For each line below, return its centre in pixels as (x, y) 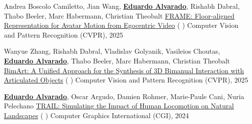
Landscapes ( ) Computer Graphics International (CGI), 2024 (97, 115)
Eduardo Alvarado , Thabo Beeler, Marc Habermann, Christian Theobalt (117, 60)
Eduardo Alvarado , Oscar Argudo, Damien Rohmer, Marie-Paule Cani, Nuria (124, 96)
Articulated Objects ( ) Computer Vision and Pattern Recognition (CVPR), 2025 (126, 80)
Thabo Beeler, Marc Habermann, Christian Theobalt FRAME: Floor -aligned (119, 15)
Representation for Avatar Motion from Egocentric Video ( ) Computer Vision (121, 25)
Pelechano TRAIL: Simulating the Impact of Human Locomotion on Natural (119, 106)
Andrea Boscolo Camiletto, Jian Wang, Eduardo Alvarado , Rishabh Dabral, (122, 6)
